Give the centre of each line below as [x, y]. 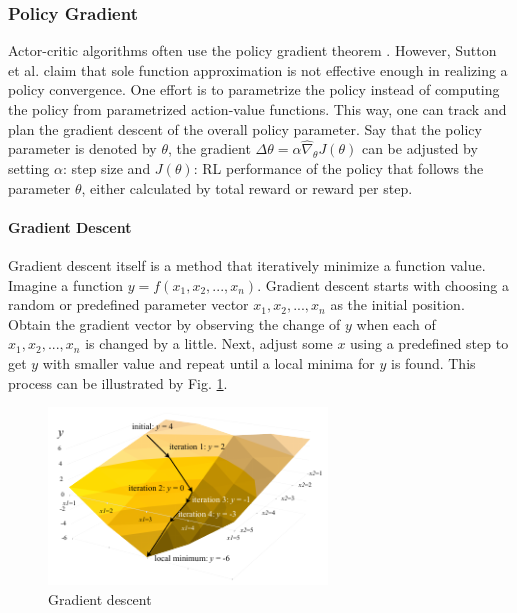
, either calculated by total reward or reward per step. [247, 187]
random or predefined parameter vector [128, 304]
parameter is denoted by [82, 148]
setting [29, 168]
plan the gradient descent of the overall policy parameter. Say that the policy [245, 128]
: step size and [106, 168]
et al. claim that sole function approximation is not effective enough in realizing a [258, 69]
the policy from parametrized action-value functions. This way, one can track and [257, 109]
